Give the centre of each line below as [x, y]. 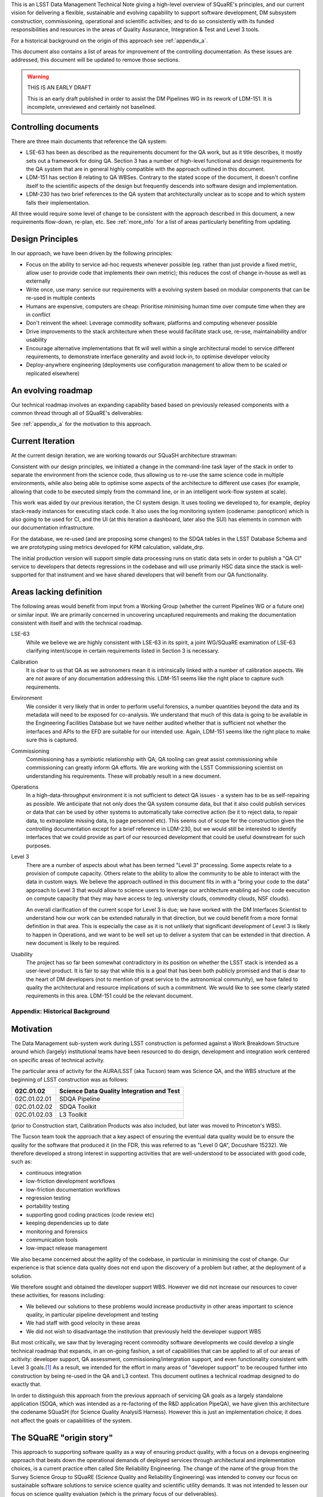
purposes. [39, 846]
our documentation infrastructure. [53, 528]
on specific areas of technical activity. [58, 1060]
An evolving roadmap [52, 390]
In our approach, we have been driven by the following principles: [92, 253]
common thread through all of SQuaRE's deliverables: [77, 413]
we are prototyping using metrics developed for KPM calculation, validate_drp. [108, 547]
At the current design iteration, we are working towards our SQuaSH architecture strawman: [124, 456]
